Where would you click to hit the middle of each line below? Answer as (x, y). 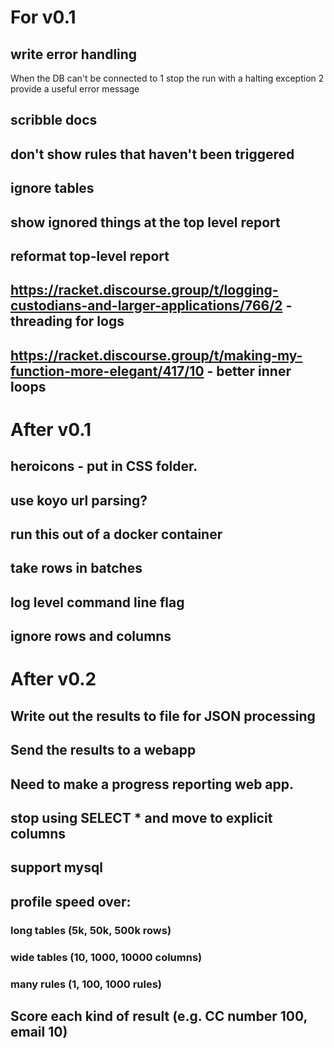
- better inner (249, 371)
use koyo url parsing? (79, 500)
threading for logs (67, 321)
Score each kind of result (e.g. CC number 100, (159, 1016)
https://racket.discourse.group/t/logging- (144, 290)
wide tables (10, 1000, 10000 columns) (106, 957)
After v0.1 (51, 429)
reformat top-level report (90, 256)
